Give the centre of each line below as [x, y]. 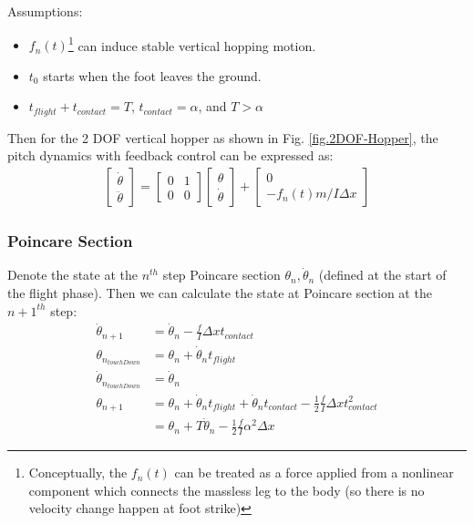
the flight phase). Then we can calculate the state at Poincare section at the [220, 292]
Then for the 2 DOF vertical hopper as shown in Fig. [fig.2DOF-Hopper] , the [223, 137]
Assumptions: [45, 11]
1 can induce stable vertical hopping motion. [192, 44]
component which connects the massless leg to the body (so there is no [227, 490]
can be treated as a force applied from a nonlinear [314, 473]
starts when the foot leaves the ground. [152, 75]
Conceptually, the [78, 473]
